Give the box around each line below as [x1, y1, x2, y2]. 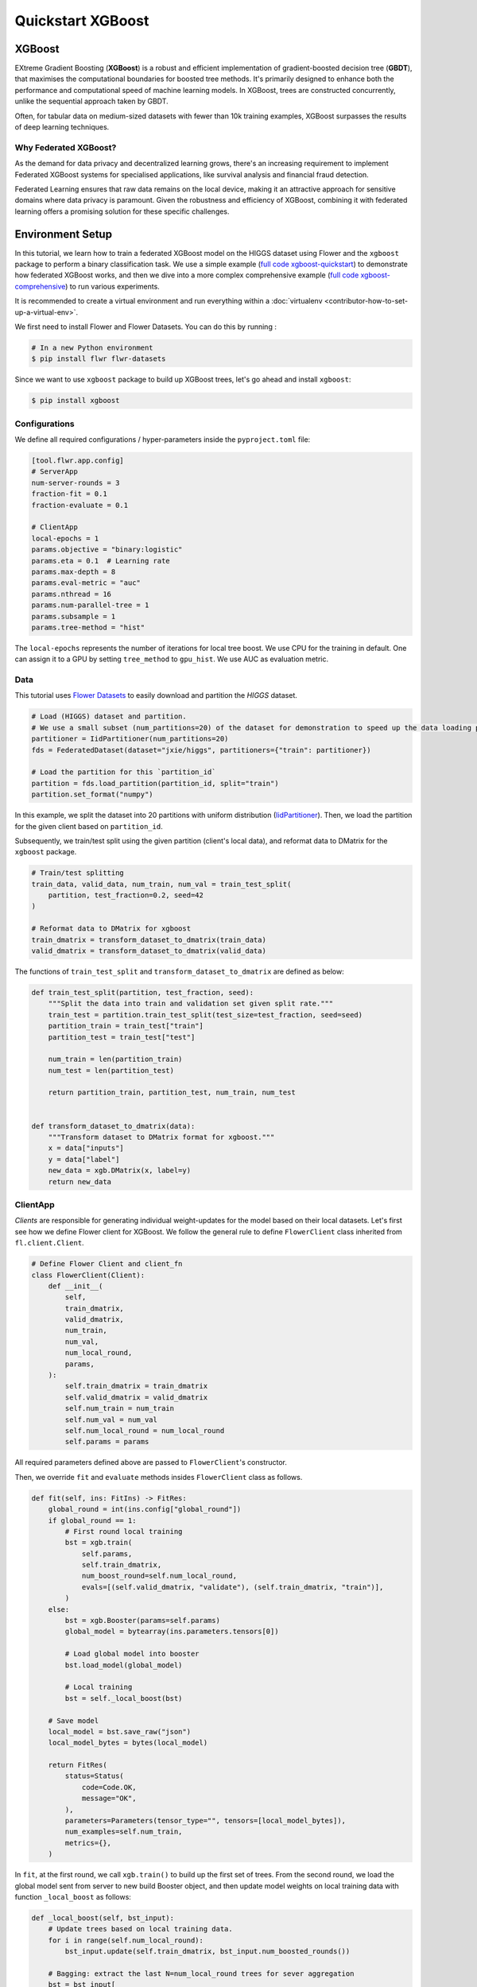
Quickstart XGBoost [14, 12, 149, 29]
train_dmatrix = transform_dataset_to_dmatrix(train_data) [31, 935, 266, 944]
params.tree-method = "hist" [31, 622, 145, 632]
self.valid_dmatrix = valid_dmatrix [64, 1392, 208, 1402]
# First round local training [64, 1527, 183, 1536]
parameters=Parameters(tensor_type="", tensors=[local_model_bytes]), [64, 1816, 346, 1826]
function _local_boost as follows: [14, 1892, 131, 1901]
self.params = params [64, 1437, 149, 1447]
